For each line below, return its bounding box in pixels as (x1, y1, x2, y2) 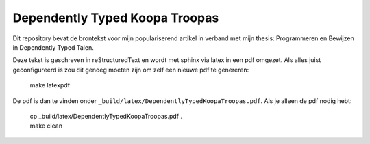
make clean (29, 121, 63, 130)
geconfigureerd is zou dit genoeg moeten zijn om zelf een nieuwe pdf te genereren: (12, 66, 249, 74)
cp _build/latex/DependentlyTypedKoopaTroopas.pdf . (29, 112, 183, 120)
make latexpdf (29, 81, 71, 89)
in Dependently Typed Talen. (12, 43, 94, 51)
